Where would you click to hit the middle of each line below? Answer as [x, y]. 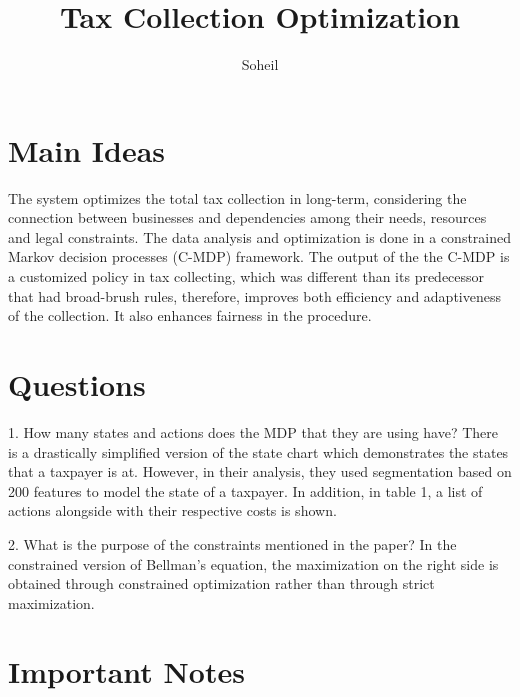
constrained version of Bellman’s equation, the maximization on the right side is [253, 563]
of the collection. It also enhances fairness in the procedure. [190, 315]
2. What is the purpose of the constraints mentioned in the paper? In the [232, 543]
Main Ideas [86, 149]
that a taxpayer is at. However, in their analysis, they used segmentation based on [260, 471]
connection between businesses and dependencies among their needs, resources [247, 217]
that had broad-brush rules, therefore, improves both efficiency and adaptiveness [254, 295]
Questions [77, 384]
